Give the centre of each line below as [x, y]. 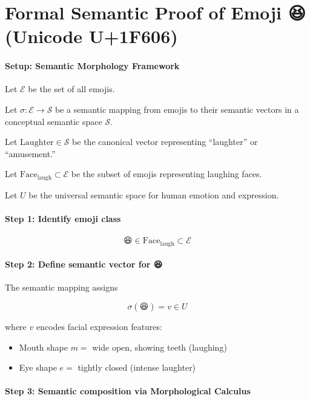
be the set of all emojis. [71, 89]
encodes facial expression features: [99, 327]
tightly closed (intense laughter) [137, 367]
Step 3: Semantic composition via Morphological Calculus [128, 391]
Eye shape [38, 367]
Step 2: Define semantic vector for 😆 [84, 264]
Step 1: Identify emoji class [63, 218]
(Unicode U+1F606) [91, 36]
